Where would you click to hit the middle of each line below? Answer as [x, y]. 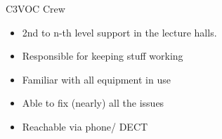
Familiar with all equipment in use [96, 79]
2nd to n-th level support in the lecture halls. [119, 32]
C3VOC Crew [35, 8]
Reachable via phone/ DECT [85, 126]
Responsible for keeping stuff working [103, 56]
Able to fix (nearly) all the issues [93, 103]
